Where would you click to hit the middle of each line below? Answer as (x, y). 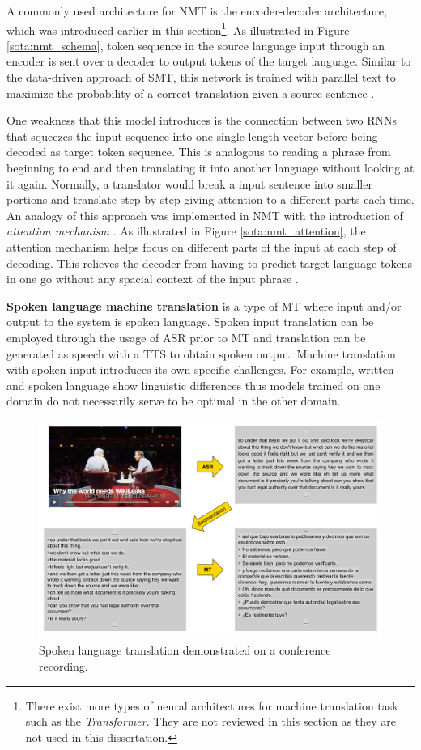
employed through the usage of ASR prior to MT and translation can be (186, 337)
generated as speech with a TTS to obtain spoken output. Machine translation (201, 353)
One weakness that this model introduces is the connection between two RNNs (202, 120)
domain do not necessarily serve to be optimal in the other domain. (174, 401)
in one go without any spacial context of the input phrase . (153, 279)
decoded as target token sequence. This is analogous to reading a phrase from (199, 152)
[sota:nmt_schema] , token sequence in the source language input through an (196, 45)
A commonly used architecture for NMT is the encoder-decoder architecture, (197, 11)
